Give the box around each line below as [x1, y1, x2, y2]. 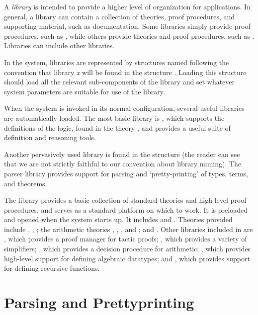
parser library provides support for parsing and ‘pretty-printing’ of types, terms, [4, 168, 248, 178]
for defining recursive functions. [4, 263, 100, 273]
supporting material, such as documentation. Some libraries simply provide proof [4, 21, 251, 31]
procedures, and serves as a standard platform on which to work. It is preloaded [4, 204, 248, 215]
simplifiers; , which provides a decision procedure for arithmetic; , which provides [4, 243, 251, 254]
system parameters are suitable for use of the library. [4, 86, 165, 96]
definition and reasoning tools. [4, 132, 96, 143]
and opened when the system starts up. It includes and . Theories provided [4, 214, 233, 225]
